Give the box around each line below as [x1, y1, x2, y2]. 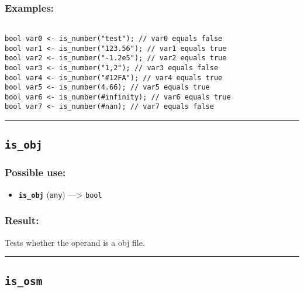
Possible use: [5, 165, 66, 180]
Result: [5, 213, 39, 228]
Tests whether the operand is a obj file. [5, 236, 145, 248]
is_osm [5, 274, 43, 287]
